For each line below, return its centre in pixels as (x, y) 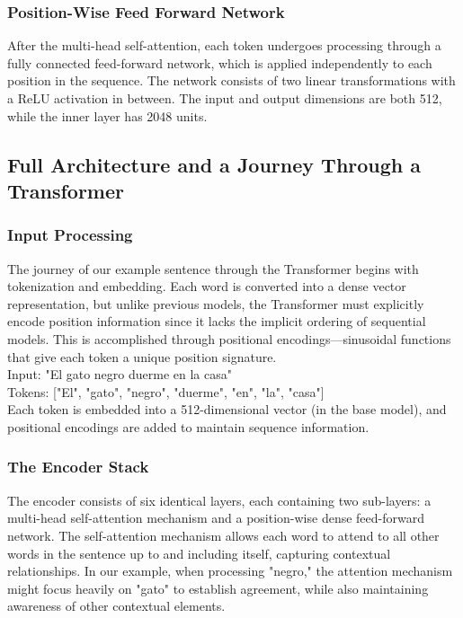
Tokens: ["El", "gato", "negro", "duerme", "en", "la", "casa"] (166, 391)
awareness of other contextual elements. (116, 606)
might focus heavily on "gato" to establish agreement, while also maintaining (218, 588)
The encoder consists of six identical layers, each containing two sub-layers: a (219, 500)
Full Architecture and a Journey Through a (214, 164)
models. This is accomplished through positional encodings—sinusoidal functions (229, 338)
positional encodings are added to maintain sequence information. (188, 426)
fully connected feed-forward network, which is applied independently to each (220, 62)
